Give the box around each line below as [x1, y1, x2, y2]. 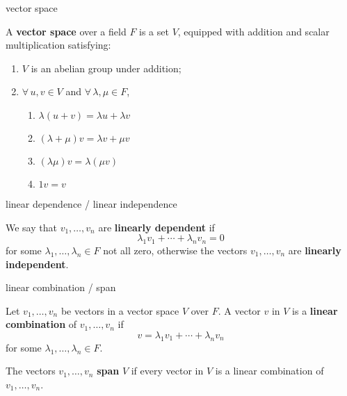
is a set [139, 24, 169, 38]
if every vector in [131, 363, 204, 378]
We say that [6, 220, 57, 234]
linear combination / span [6, 280, 116, 295]
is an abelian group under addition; [31, 60, 181, 75]
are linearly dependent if [98, 220, 215, 234]
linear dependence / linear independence [6, 196, 177, 211]
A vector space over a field [6, 24, 127, 38]
